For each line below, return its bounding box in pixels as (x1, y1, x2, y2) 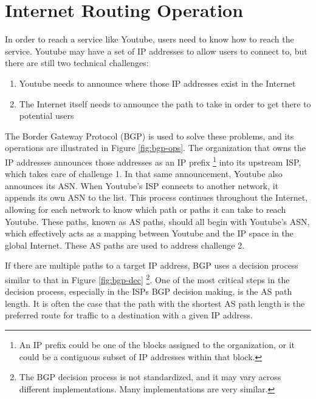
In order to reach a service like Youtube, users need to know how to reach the (5, 33, 294, 45)
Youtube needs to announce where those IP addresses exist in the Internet (19, 76, 296, 89)
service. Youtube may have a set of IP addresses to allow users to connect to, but (5, 44, 307, 57)
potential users (19, 109, 74, 122)
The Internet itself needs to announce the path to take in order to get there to (19, 97, 311, 110)
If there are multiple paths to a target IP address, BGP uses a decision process (5, 259, 298, 272)
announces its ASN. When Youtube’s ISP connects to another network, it (5, 179, 279, 192)
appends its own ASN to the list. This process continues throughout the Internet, (5, 191, 308, 204)
